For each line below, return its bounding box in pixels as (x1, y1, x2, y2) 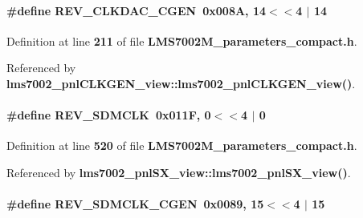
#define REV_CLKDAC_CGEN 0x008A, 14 (6, 2, 267, 18)
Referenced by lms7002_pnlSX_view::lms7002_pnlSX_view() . (6, 163, 351, 180)
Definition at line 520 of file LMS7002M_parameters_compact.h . (6, 137, 357, 154)
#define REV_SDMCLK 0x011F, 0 (6, 107, 211, 123)
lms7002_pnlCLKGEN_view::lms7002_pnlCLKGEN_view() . (6, 75, 356, 91)
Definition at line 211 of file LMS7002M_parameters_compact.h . (6, 32, 357, 49)
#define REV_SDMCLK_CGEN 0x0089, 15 (6, 196, 264, 212)
